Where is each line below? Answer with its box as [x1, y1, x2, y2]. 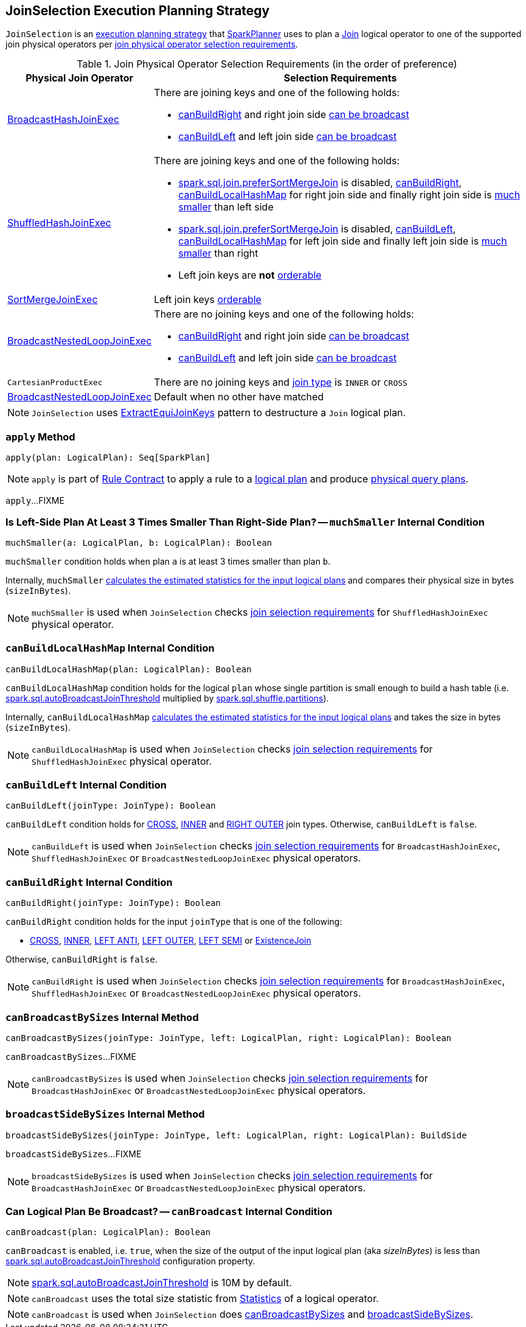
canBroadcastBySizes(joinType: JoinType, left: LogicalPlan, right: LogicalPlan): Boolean [5, 1033, 452, 1043]
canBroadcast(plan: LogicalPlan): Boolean [5, 1227, 211, 1238]
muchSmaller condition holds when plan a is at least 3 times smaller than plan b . [5, 556, 331, 566]
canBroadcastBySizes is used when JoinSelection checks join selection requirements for [32, 1071, 428, 1084]
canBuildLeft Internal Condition [5, 779, 167, 792]
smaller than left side [178, 201, 274, 214]
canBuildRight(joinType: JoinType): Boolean [5, 898, 221, 908]
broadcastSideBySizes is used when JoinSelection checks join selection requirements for [32, 1169, 433, 1182]
